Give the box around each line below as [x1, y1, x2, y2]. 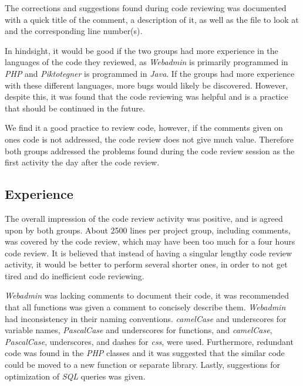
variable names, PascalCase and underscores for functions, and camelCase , [5, 324, 272, 336]
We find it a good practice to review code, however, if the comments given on [5, 121, 283, 134]
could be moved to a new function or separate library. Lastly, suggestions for [5, 358, 281, 371]
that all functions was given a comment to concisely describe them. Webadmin [5, 301, 286, 313]
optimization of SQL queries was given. [5, 370, 146, 382]
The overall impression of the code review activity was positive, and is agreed [5, 212, 283, 224]
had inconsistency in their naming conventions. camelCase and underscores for [5, 312, 287, 324]
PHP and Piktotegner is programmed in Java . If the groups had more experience [5, 67, 295, 79]
